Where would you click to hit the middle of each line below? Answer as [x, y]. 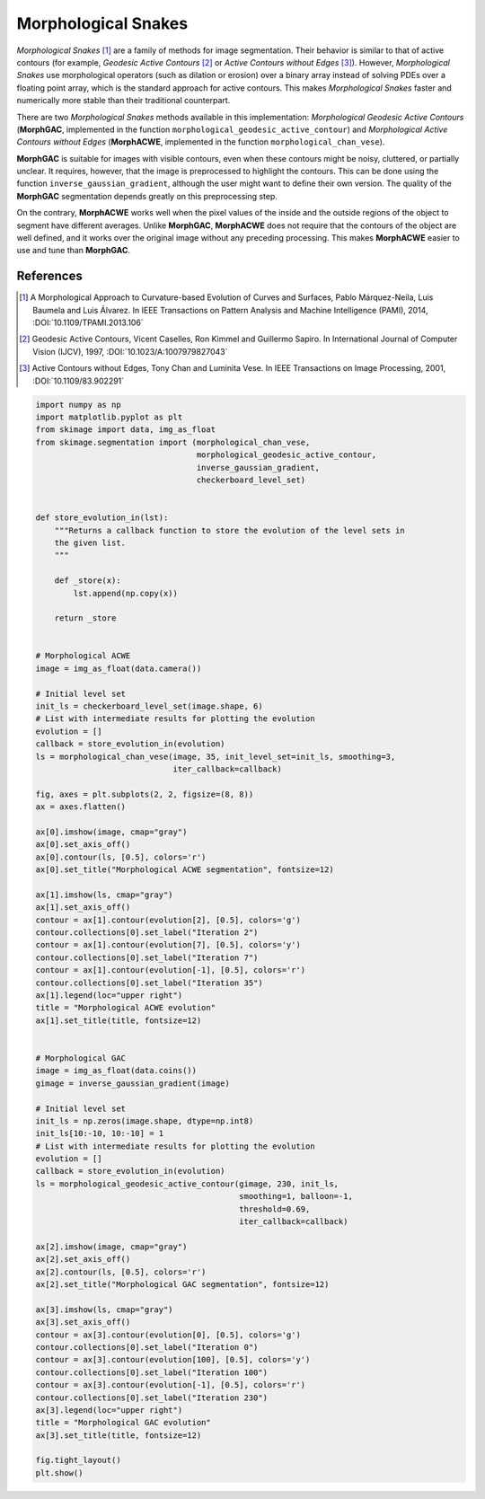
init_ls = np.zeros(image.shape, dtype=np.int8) [145, 1121]
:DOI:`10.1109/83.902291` [79, 381]
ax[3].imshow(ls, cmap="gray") [105, 1309]
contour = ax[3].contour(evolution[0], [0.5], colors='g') [168, 1335]
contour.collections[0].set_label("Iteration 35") [150, 983]
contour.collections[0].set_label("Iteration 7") [147, 957]
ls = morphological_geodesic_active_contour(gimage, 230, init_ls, [187, 1184]
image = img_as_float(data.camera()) [119, 668]
